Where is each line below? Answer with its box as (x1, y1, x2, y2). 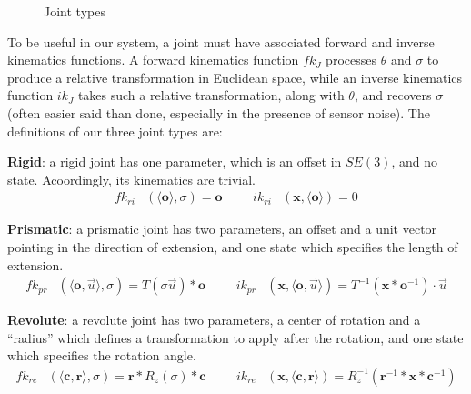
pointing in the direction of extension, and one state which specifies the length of (7, 237, 458, 256)
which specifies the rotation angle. (7, 346, 196, 365)
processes (326, 50, 376, 69)
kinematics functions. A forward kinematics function (7, 50, 299, 69)
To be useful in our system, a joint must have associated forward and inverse (7, 32, 435, 51)
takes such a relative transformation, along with (77, 86, 345, 105)
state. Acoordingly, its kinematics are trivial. (7, 169, 256, 188)
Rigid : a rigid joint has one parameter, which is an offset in (7, 152, 342, 171)
